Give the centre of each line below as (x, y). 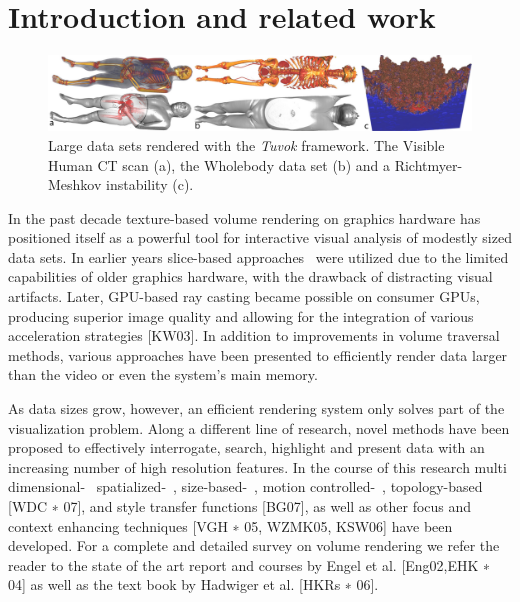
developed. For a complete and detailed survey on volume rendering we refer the (254, 545)
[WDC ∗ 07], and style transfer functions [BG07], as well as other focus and (240, 506)
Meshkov (75, 184)
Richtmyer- (428, 164)
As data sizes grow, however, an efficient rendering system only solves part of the (256, 408)
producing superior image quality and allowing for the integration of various (241, 315)
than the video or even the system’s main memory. (163, 374)
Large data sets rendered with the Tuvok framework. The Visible (246, 144)
